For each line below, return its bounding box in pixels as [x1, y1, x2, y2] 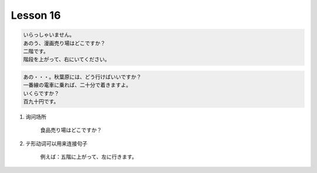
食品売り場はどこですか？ [40, 127, 102, 134]
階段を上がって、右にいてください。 [23, 56, 110, 63]
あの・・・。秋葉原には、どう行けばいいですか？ [23, 73, 142, 80]
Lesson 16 [11, 9, 61, 22]
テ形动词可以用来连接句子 [25, 140, 87, 147]
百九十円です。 [23, 99, 59, 105]
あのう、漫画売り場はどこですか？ [23, 40, 106, 46]
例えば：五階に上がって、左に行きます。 [40, 153, 137, 161]
